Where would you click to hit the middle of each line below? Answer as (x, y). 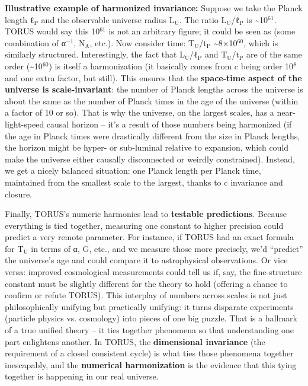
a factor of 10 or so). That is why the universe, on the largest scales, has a (139, 112)
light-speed (25, 124)
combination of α (36, 42)
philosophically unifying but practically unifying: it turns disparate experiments (149, 306)
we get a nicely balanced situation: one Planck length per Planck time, (133, 170)
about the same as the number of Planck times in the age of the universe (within (152, 101)
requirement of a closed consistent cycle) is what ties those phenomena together (149, 353)
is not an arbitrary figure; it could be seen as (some (202, 31)
